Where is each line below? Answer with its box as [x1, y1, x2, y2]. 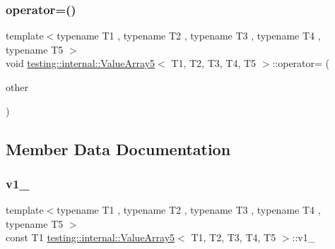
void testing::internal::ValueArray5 [6, 56, 155, 71]
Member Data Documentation [6, 138, 231, 159]
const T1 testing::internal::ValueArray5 [6, 230, 175, 245]
